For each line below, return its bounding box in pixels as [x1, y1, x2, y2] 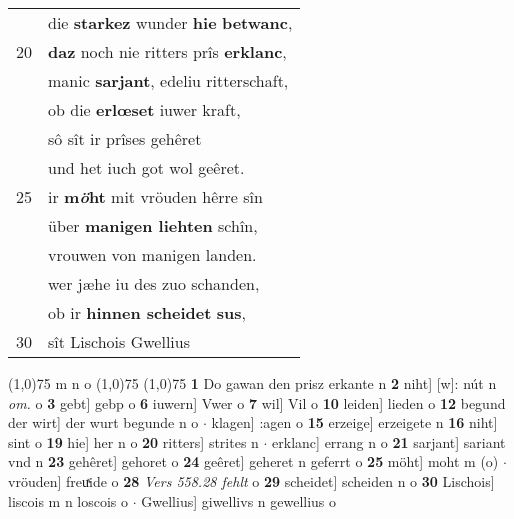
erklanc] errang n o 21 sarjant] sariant [272, 431, 506, 452]
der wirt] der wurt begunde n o [8, 412, 199, 433]
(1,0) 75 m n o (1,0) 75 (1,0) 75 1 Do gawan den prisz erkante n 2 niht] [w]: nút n [8, 373, 497, 393]
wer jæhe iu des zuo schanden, [48, 272, 260, 295]
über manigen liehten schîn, [48, 214, 258, 237]
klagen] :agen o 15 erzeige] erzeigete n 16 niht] [211, 412, 498, 433]
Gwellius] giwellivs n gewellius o [141, 490, 337, 511]
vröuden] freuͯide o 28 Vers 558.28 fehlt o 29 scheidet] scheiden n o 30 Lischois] [8, 470, 495, 491]
